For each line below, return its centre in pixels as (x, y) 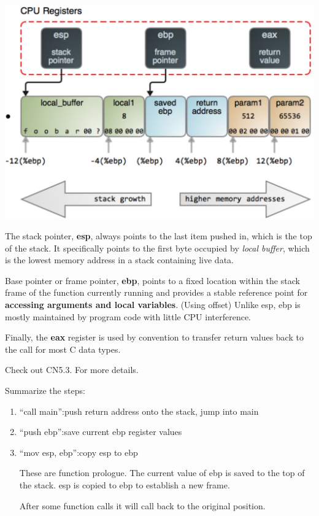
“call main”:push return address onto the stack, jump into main (139, 411)
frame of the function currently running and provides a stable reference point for (156, 292)
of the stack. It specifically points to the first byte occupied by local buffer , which (157, 248)
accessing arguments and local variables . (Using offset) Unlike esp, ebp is (153, 305)
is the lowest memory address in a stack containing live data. (119, 260)
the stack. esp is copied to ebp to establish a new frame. (125, 484)
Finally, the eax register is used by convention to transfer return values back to (154, 337)
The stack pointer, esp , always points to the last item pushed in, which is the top (159, 236)
